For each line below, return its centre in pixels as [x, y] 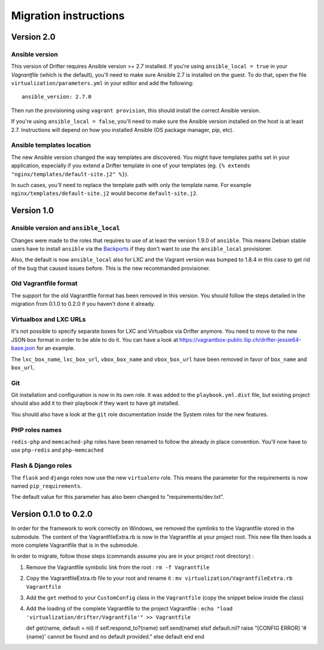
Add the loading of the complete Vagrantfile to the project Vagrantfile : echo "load [130, 609]
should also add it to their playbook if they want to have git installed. [95, 403]
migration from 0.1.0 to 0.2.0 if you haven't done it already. [83, 304]
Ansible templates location [51, 145]
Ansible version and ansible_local [65, 228]
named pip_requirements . [46, 486]
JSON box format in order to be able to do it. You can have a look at [94, 339]
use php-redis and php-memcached [57, 450]
